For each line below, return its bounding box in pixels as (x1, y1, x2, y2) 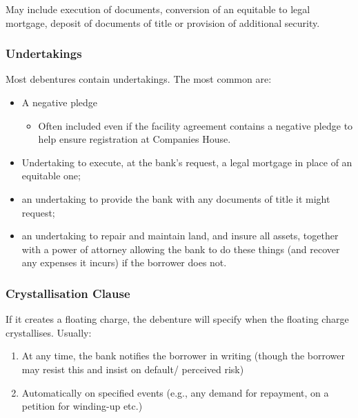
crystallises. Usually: (6, 325, 92, 339)
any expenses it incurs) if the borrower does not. (21, 255, 227, 270)
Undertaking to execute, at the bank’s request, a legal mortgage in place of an (21, 155, 352, 169)
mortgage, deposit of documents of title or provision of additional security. (6, 15, 320, 30)
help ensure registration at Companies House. (38, 132, 231, 146)
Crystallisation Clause (6, 284, 130, 301)
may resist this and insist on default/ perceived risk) (21, 361, 244, 376)
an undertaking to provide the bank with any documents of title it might (21, 191, 330, 206)
